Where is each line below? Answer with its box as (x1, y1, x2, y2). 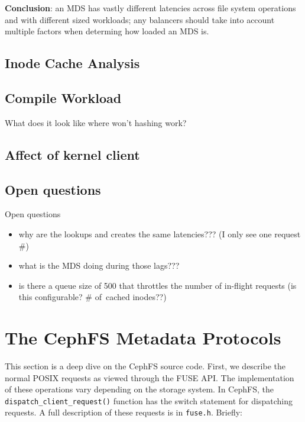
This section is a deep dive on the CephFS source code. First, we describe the (5, 360, 285, 372)
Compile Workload (5, 88, 122, 107)
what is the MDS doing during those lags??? (18, 259, 180, 272)
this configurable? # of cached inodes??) (18, 291, 167, 303)
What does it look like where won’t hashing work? (5, 116, 187, 128)
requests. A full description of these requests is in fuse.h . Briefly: (5, 406, 243, 418)
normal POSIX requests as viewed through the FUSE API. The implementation (5, 371, 294, 384)
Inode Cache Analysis (5, 54, 140, 72)
